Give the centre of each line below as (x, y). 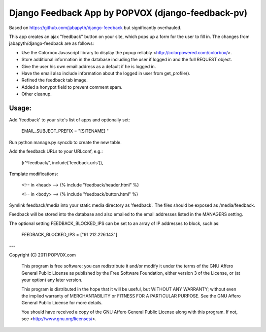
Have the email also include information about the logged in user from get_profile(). (106, 73)
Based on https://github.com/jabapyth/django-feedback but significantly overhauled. (95, 28)
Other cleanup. (36, 94)
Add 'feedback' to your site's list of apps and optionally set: (69, 120)
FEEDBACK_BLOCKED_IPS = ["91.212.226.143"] (69, 235)
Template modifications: (33, 174)
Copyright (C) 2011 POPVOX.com (43, 255)
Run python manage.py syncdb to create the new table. (65, 142)
